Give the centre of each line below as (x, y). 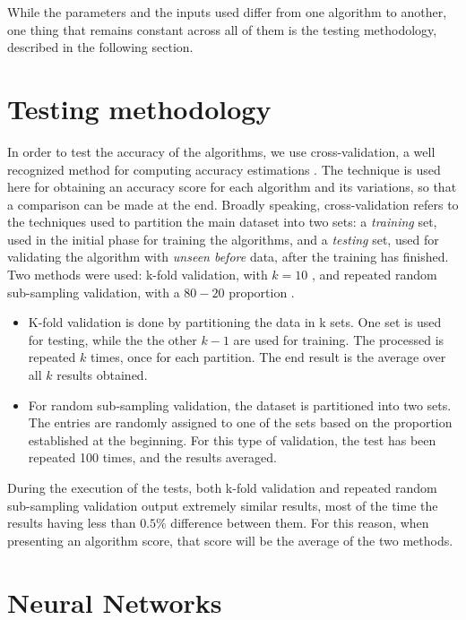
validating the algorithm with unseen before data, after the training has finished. (228, 257)
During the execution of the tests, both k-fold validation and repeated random (222, 487)
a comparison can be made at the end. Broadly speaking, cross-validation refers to (233, 204)
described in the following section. (100, 47)
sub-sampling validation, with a (94, 292)
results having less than (72, 523)
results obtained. (102, 375)
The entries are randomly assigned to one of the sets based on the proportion (240, 422)
